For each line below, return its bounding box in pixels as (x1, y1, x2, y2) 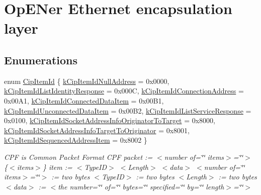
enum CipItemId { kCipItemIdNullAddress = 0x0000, (4, 75, 169, 86)
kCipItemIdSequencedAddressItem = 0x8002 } (4, 135, 147, 145)
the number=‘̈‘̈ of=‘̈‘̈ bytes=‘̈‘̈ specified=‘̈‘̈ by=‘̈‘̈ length (58, 181, 224, 191)
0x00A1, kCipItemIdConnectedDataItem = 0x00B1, (4, 95, 164, 106)
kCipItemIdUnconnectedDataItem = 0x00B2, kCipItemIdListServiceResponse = (4, 105, 251, 116)
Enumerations (4, 52, 78, 67)
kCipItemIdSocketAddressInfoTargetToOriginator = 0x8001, (4, 125, 190, 135)
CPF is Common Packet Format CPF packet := (4, 151, 153, 162)
